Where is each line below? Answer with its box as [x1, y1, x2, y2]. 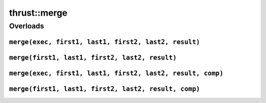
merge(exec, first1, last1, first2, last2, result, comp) [9, 69, 224, 77]
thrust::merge [9, 7, 67, 18]
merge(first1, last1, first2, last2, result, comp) [9, 85, 200, 93]
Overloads [9, 22, 44, 30]
